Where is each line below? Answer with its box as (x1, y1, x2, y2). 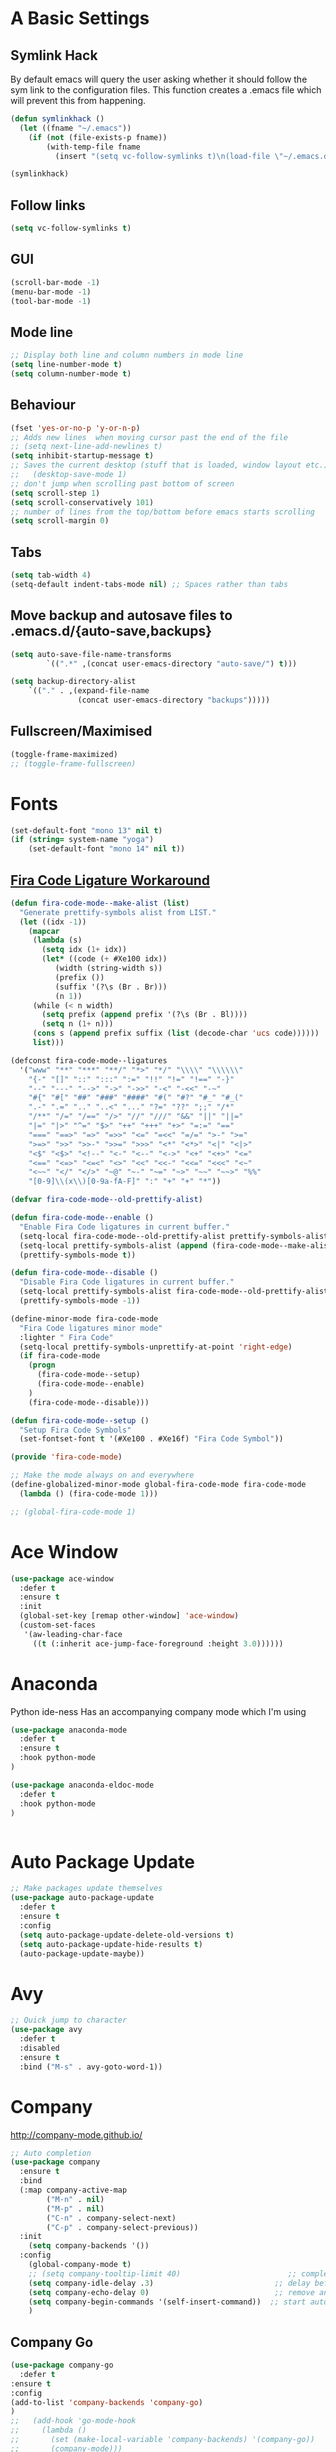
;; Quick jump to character (10, 2015, 128, 2026)
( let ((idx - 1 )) (19, 917, 87, 927)
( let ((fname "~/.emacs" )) (19, 123, 132, 133)
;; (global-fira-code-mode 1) (10, 1507, 137, 1517)
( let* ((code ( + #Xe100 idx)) (41, 954, 168, 964)
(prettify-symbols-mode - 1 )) (19, 1296, 141, 1306)
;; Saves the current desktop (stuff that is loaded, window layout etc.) (10, 460, 329, 471)
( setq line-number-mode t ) (10, 360, 123, 370)
